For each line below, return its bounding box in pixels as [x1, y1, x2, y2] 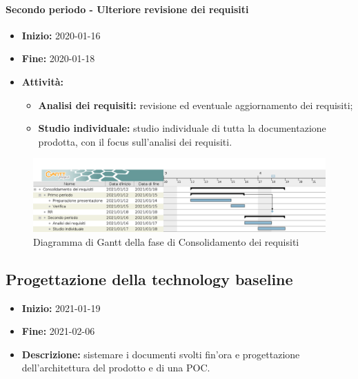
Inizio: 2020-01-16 [21, 28, 101, 42]
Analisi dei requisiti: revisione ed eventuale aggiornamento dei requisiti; [38, 97, 353, 112]
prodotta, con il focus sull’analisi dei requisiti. [38, 134, 232, 148]
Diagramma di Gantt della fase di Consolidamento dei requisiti [33, 234, 299, 249]
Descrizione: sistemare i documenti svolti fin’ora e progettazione [21, 347, 300, 361]
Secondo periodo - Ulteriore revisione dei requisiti [6, 1, 249, 16]
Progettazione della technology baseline [6, 268, 293, 289]
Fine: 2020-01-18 [21, 51, 95, 66]
